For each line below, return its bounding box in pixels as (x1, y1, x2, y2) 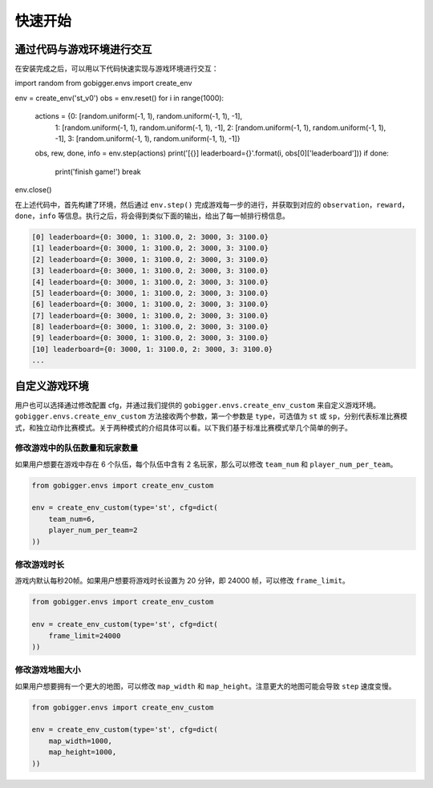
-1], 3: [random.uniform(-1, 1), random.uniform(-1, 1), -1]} (55, 134, 241, 143)
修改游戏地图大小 (14, 665, 81, 676)
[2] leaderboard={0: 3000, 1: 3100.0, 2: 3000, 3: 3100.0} (31, 255, 269, 264)
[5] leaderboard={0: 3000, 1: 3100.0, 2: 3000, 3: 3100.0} (31, 289, 269, 297)
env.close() (14, 185, 52, 195)
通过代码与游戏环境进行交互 (14, 42, 152, 56)
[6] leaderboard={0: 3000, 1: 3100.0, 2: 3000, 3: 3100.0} (31, 300, 269, 309)
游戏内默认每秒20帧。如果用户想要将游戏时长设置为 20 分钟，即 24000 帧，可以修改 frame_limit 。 (14, 576, 350, 585)
